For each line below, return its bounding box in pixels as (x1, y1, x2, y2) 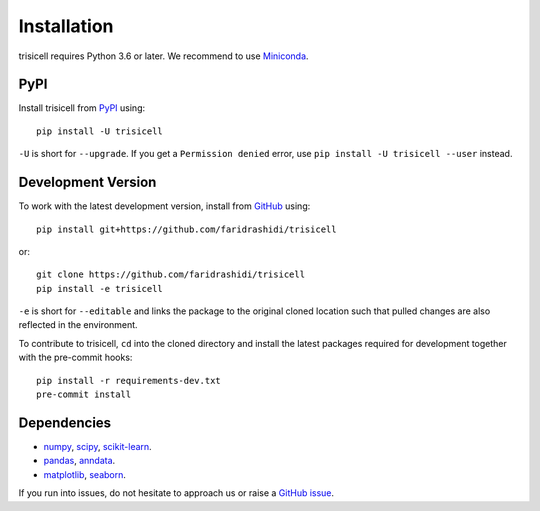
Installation (18, 15, 114, 37)
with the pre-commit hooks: (18, 351, 133, 364)
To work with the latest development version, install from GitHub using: (18, 200, 311, 212)
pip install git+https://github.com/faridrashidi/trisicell (36, 223, 337, 235)
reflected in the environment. (18, 319, 139, 331)
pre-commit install (36, 389, 132, 400)
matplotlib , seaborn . (43, 468, 127, 480)
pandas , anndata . (43, 455, 116, 467)
